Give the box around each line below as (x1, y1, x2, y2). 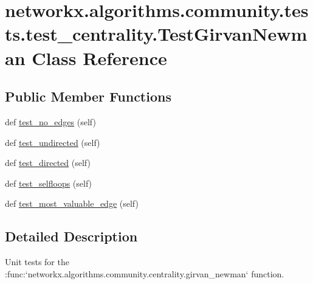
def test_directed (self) (5, 156, 91, 169)
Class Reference (32, 45, 167, 70)
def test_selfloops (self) (5, 176, 92, 189)
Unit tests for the (5, 255, 69, 268)
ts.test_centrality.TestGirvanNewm (5, 21, 308, 46)
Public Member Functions (5, 87, 171, 106)
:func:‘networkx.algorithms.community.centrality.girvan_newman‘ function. (5, 267, 284, 280)
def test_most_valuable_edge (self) (5, 197, 139, 210)
